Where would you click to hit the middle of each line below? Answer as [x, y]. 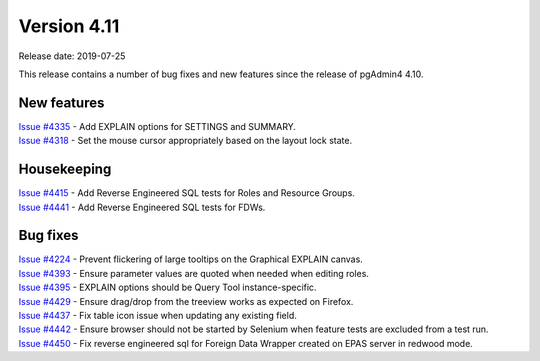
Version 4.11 [69, 26]
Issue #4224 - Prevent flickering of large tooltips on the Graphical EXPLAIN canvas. [191, 259]
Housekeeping [65, 169]
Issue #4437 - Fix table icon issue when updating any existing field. [157, 315]
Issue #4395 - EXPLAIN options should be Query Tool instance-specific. [167, 287]
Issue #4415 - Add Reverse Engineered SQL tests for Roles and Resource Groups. [186, 193]
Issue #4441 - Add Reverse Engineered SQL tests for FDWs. [142, 207]
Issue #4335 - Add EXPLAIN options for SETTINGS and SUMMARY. [157, 126]
